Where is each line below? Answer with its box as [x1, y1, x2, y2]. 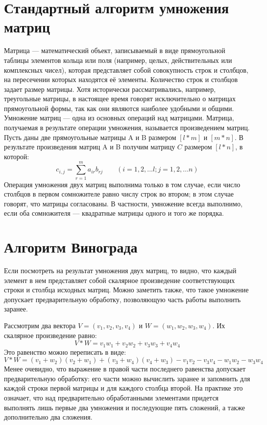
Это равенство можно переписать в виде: [4, 346, 126, 357]
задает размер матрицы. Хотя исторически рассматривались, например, [4, 84, 216, 94]
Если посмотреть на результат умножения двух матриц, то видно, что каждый [4, 265, 237, 276]
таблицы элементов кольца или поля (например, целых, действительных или [4, 55, 232, 65]
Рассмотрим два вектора [4, 320, 76, 331]
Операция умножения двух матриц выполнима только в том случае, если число [4, 179, 241, 189]
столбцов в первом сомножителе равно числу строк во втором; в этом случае [4, 189, 234, 199]
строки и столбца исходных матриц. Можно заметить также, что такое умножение [4, 284, 249, 295]
